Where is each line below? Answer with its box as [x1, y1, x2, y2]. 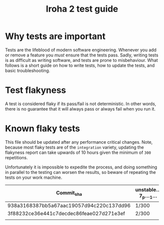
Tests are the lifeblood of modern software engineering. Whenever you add [5, 47, 157, 53]
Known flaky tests [5, 123, 81, 134]
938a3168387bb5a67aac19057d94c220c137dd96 [7, 202, 131, 209]
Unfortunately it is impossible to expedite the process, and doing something [5, 164, 158, 170]
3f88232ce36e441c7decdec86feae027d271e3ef [7, 210, 125, 217]
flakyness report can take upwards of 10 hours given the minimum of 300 [5, 150, 151, 155]
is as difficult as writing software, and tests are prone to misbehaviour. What [5, 57, 158, 63]
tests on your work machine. [5, 174, 62, 180]
